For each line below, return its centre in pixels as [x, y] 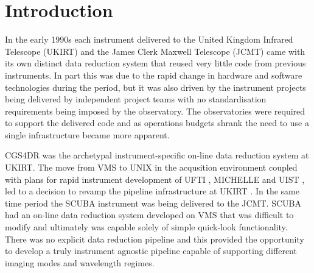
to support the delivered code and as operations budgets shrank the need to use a [157, 123]
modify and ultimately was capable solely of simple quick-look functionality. [146, 227]
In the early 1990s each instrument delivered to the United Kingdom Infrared [149, 39]
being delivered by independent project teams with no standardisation [136, 99]
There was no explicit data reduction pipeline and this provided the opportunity [155, 239]
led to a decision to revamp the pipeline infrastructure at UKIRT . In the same [152, 191]
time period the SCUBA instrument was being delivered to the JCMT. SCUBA [153, 203]
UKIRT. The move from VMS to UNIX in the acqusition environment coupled [151, 167]
